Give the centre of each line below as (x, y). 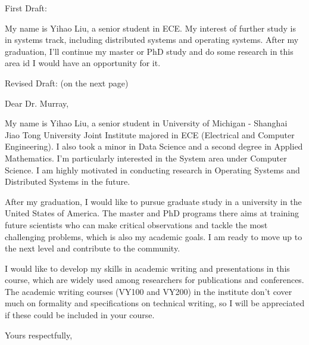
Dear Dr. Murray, (37, 103)
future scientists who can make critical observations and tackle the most (136, 224)
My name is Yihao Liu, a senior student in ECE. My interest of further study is (150, 28)
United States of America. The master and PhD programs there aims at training (152, 213)
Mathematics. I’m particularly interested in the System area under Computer (146, 158)
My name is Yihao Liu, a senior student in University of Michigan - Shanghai (146, 123)
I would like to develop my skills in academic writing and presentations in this (147, 268)
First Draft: (26, 8)
